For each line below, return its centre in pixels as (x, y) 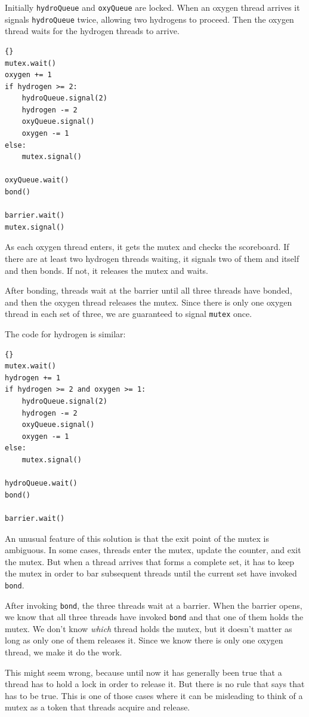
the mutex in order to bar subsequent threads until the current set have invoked (151, 573)
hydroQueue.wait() (41, 483)
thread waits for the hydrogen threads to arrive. (92, 31)
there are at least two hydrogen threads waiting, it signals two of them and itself (152, 258)
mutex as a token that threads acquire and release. (98, 707)
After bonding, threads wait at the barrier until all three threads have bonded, (149, 290)
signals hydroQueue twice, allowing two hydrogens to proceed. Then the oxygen (149, 19)
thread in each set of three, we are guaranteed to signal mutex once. (129, 314)
